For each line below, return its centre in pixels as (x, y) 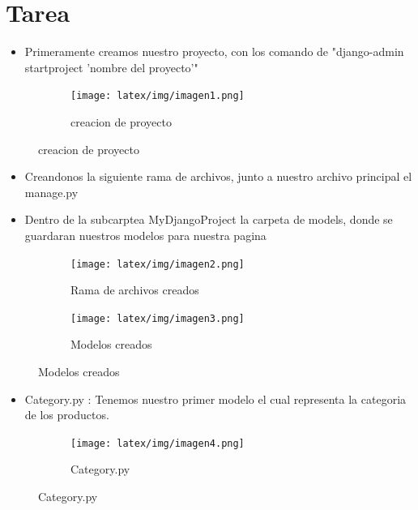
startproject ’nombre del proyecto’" (111, 67)
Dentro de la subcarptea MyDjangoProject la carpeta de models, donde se (209, 219)
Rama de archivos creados (135, 290)
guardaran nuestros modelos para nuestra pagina (145, 235)
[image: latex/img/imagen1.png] (158, 96)
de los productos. (67, 415)
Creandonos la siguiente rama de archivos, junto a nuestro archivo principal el (218, 176)
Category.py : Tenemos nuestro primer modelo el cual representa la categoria (215, 399)
